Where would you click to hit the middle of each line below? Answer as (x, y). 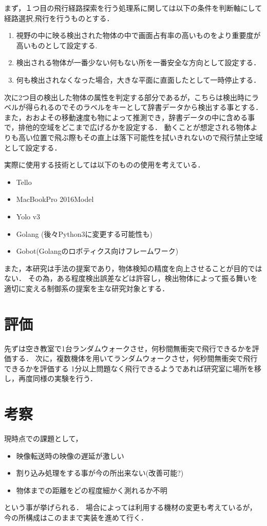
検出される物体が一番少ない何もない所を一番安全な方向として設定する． (138, 62)
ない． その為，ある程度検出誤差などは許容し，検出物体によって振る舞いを (131, 278)
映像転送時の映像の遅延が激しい (70, 455)
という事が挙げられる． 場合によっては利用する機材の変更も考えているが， (130, 507)
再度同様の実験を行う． (58, 378)
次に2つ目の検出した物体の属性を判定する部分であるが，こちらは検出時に (128, 97)
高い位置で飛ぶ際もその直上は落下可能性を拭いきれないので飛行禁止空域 (140, 137)
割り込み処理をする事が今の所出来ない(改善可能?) (100, 473)
